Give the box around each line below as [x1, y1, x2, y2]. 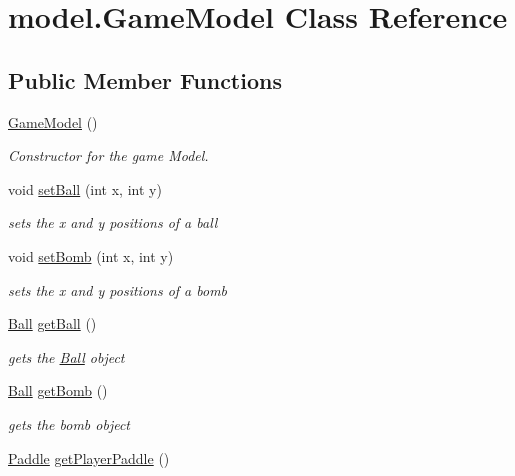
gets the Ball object [8, 346, 125, 367]
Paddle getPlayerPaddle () [8, 447, 170, 468]
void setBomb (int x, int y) [8, 245, 174, 266]
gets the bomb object [8, 413, 131, 434]
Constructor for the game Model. [8, 145, 209, 166]
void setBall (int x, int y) [8, 178, 162, 199]
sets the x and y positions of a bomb [8, 279, 228, 300]
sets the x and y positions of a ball [8, 212, 218, 233]
